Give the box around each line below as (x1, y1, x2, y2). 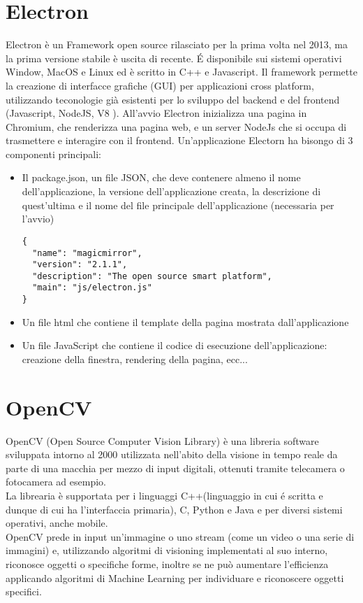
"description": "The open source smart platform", (32, 271, 272, 281)
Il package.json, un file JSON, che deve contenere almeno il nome (22, 170, 301, 185)
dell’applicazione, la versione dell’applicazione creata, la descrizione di (22, 184, 321, 199)
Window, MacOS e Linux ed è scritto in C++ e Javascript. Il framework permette (6, 64, 357, 79)
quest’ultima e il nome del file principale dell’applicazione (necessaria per (22, 197, 334, 212)
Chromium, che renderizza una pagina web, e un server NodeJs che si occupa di (6, 119, 347, 134)
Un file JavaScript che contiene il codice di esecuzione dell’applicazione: (22, 338, 327, 353)
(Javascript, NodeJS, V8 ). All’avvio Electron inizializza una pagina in (6, 106, 307, 120)
